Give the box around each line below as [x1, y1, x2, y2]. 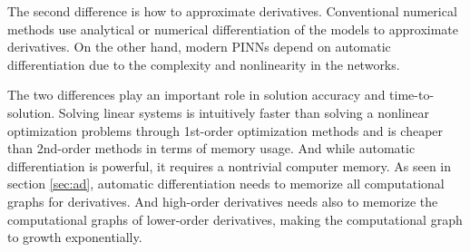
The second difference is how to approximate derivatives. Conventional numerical [7, 2, 457, 20]
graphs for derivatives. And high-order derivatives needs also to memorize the [7, 191, 438, 210]
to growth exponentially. [7, 228, 142, 247]
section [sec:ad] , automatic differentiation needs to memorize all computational [7, 174, 445, 193]
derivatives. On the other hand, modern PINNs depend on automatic [7, 37, 391, 56]
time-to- [389, 85, 435, 104]
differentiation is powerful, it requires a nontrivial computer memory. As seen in [7, 156, 452, 175]
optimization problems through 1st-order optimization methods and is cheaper [7, 121, 444, 140]
